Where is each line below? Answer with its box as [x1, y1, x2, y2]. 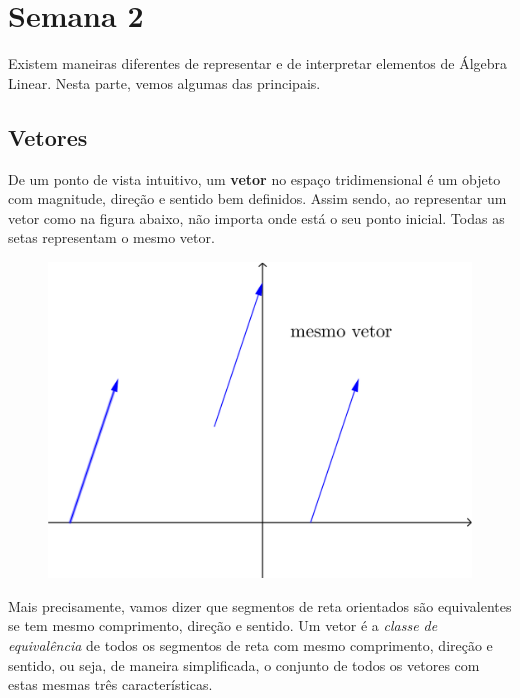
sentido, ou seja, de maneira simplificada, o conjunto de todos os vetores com [8, 654, 480, 675]
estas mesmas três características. [8, 674, 213, 695]
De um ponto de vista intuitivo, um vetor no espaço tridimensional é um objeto [8, 168, 501, 189]
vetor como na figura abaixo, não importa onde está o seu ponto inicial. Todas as [8, 207, 505, 228]
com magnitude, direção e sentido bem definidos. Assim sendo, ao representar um [8, 188, 507, 209]
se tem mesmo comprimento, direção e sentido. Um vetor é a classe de [8, 615, 438, 636]
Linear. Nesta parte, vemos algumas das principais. [8, 72, 321, 93]
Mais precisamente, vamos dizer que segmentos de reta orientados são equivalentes [8, 595, 512, 616]
